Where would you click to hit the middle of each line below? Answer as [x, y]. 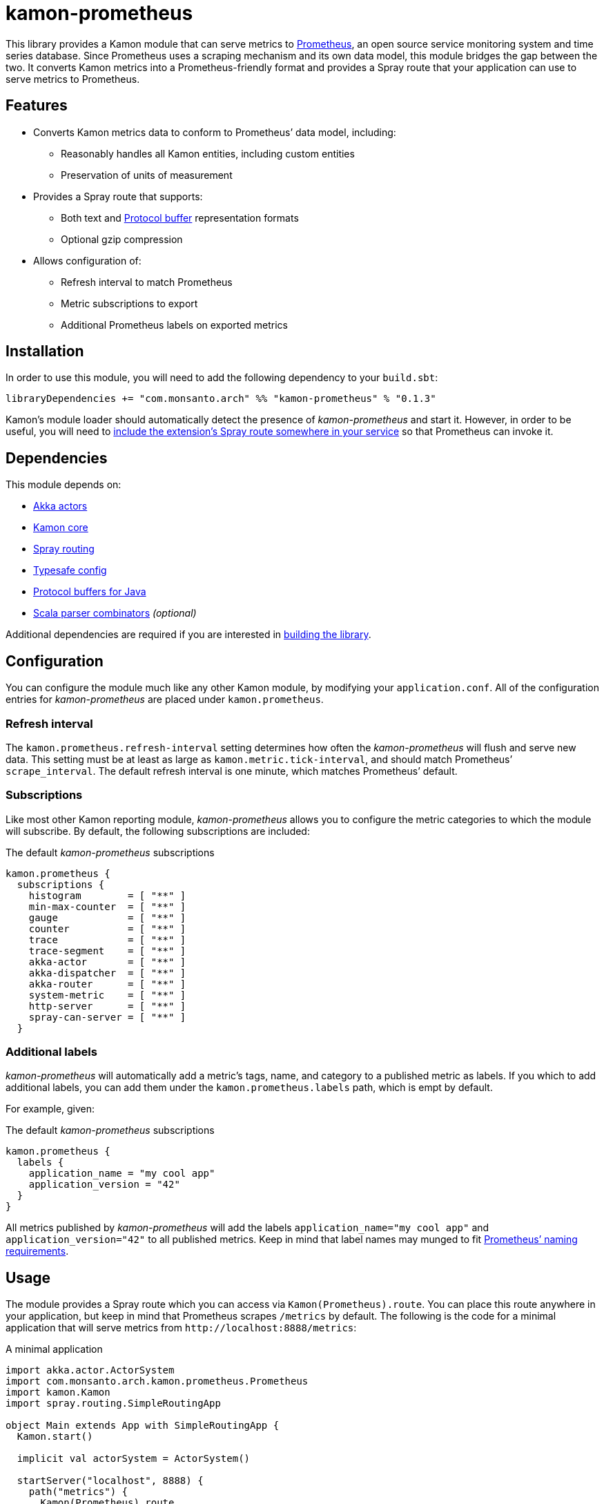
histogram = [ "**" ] [107, 895]
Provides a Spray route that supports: [118, 196]
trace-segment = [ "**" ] [107, 951]
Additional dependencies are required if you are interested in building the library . [188, 635]
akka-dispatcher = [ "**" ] [107, 973]
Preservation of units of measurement [147, 175]
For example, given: [50, 1109]
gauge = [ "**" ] [107, 917]
